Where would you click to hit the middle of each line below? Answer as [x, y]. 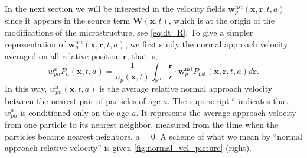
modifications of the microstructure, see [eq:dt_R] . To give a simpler [129, 32]
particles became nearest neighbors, [69, 136]
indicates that [263, 100]
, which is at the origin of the [221, 20]
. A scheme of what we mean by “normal [229, 136]
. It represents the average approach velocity [216, 112]
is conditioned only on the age [75, 112]
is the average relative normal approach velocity [186, 88]
